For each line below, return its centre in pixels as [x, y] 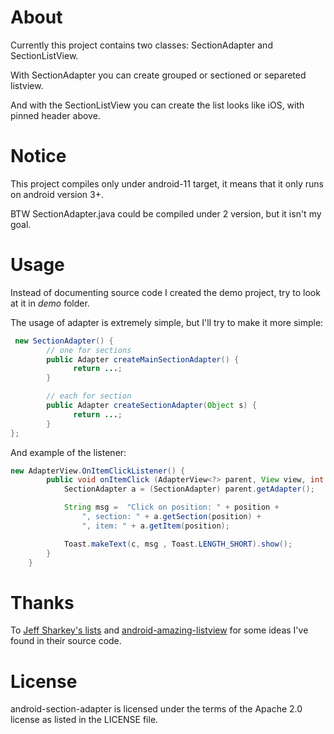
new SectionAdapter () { [64, 341]
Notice [38, 156]
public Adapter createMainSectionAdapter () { [143, 359]
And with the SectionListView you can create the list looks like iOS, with [157, 105]
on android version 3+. [57, 194]
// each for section [89, 396]
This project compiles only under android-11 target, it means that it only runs [167, 183]
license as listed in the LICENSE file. [84, 720]
